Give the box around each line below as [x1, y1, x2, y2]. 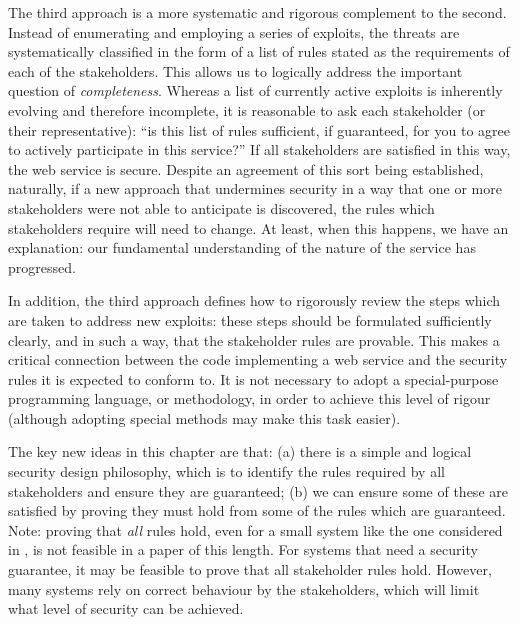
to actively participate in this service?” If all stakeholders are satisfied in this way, [8, 139, 511, 160]
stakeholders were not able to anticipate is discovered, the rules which [8, 197, 435, 218]
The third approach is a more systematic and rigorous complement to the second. [8, 2, 507, 22]
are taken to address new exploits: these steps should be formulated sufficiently [8, 309, 492, 330]
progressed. [8, 256, 76, 277]
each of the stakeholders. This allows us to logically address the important [8, 60, 463, 81]
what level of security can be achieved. [8, 598, 244, 619]
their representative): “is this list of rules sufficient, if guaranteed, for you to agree [8, 119, 510, 140]
